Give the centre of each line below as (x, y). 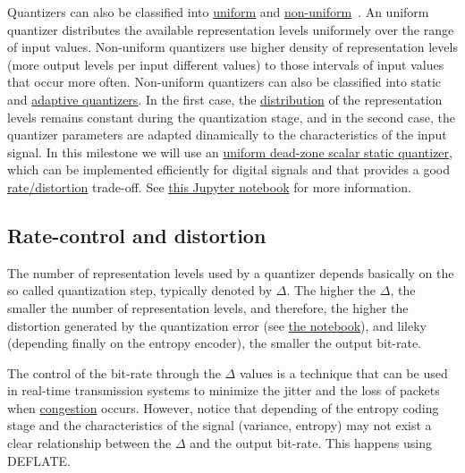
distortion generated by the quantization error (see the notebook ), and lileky (217, 325)
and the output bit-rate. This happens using (311, 443)
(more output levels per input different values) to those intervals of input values (226, 64)
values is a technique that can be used (343, 372)
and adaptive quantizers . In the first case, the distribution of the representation (225, 99)
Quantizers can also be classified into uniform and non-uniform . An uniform (218, 12)
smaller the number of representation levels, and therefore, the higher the (208, 307)
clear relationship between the (89, 443)
